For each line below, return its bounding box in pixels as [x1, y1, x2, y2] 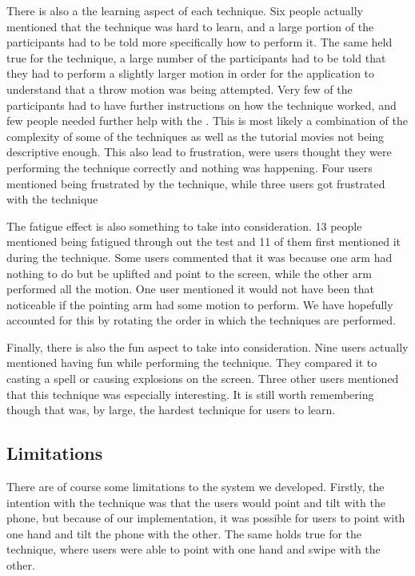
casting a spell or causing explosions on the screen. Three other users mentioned [6, 370, 399, 387]
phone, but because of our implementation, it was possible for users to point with [6, 510, 405, 526]
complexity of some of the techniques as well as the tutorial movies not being [6, 127, 385, 144]
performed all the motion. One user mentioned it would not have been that [6, 280, 374, 297]
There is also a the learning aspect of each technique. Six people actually [6, 2, 363, 18]
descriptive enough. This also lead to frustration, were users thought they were [6, 143, 392, 160]
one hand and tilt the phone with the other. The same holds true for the [6, 525, 362, 542]
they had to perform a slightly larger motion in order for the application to [6, 65, 375, 82]
